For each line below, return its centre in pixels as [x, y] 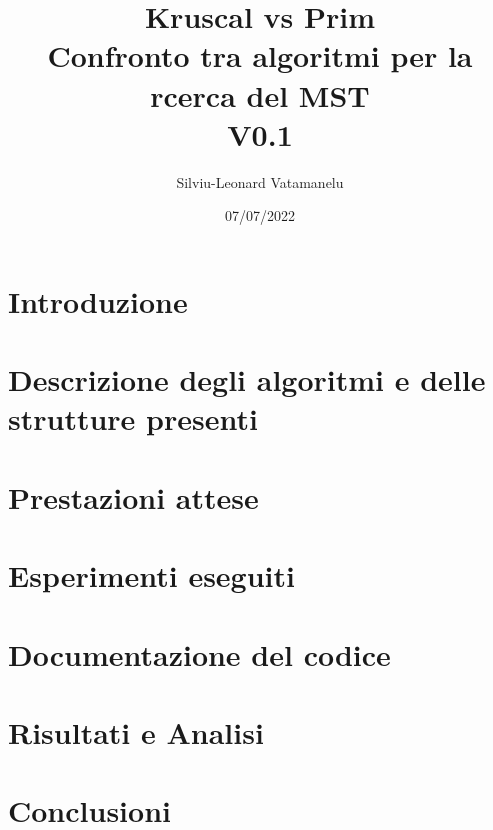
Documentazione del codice [199, 653]
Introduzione [98, 300]
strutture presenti [133, 418]
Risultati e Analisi [136, 731]
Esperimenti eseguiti [151, 575]
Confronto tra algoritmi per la [260, 55]
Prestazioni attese [133, 496]
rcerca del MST [260, 94]
